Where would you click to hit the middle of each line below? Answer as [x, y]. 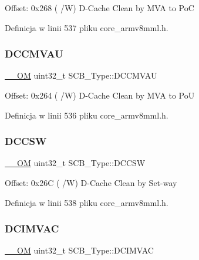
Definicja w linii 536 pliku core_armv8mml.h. [87, 115]
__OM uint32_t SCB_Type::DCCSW [75, 163]
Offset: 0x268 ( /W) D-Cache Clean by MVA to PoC [99, 8]
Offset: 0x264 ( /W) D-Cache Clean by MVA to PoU [100, 95]
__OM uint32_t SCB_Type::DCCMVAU [81, 75]
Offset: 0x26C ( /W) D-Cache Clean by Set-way [91, 183]
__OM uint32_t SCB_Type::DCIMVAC [79, 250]
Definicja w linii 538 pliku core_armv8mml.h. [87, 202]
